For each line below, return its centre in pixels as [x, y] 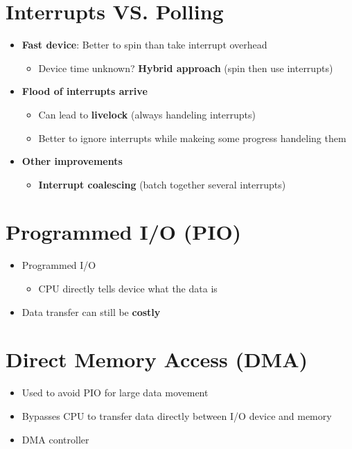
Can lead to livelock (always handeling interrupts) [147, 114]
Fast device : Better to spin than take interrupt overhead [144, 45]
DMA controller [55, 439]
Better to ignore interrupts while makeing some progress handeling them [192, 138]
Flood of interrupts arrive [85, 91]
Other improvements [72, 161]
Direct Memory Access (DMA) [157, 359]
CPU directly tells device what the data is [128, 288]
